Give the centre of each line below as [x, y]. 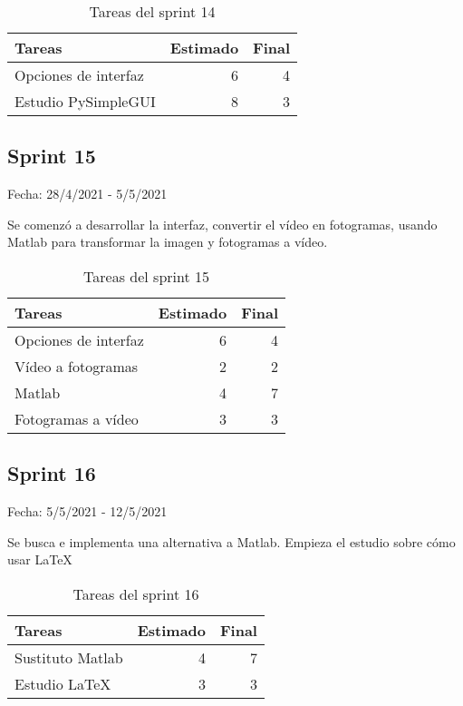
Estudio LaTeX [63, 683]
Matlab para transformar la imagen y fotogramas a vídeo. [168, 242]
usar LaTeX [40, 559]
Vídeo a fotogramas [77, 366]
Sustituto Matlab [69, 657]
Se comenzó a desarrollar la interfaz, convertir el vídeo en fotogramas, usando [222, 224]
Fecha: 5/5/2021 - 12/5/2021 [87, 511]
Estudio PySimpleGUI [85, 101]
